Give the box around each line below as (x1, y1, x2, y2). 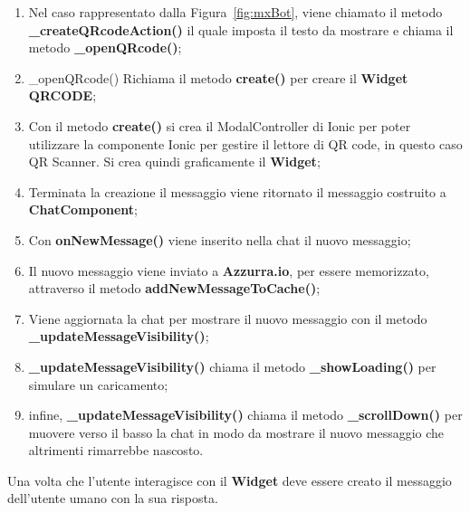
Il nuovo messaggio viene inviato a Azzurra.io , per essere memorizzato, (28, 261, 429, 280)
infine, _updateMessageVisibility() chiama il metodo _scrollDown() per (28, 405, 463, 424)
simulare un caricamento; (28, 375, 168, 394)
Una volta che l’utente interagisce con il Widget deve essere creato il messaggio (7, 470, 452, 489)
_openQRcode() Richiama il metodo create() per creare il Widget (28, 68, 408, 87)
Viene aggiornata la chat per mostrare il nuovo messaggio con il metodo (28, 309, 427, 328)
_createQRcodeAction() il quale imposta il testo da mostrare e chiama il (28, 20, 454, 39)
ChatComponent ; (28, 200, 138, 219)
